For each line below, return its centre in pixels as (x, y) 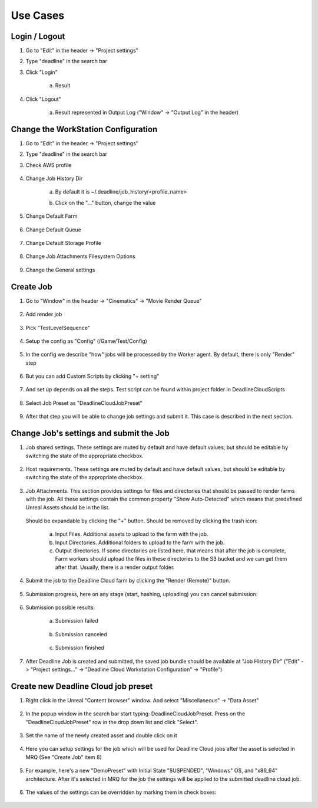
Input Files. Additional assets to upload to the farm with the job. (132, 534)
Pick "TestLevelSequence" (58, 328)
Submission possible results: (60, 607)
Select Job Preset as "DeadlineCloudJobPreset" (84, 403)
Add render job (44, 314)
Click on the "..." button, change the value (105, 202)
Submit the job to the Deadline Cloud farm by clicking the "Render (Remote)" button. (128, 581)
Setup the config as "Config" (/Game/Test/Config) (86, 341)
